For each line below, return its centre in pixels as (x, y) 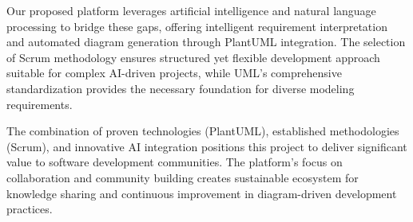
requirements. (40, 104)
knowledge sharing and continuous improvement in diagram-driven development (202, 193)
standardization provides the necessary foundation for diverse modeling (181, 88)
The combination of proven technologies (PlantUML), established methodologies (203, 131)
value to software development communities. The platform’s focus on (175, 162)
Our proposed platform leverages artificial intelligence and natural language (191, 10)
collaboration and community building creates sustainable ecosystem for (183, 177)
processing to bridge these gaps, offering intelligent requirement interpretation (197, 26)
